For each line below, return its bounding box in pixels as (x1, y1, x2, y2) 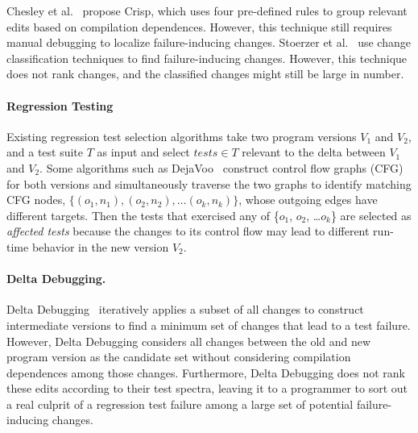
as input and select (97, 144, 190, 160)
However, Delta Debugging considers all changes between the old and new (6, 332, 371, 349)
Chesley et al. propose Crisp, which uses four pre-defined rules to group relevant (6, 2, 408, 19)
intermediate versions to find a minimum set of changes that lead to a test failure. (6, 316, 411, 333)
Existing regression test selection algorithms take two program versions (6, 127, 357, 144)
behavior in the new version (31, 238, 169, 255)
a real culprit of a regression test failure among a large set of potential (6, 395, 354, 412)
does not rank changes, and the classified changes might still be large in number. (6, 65, 404, 82)
